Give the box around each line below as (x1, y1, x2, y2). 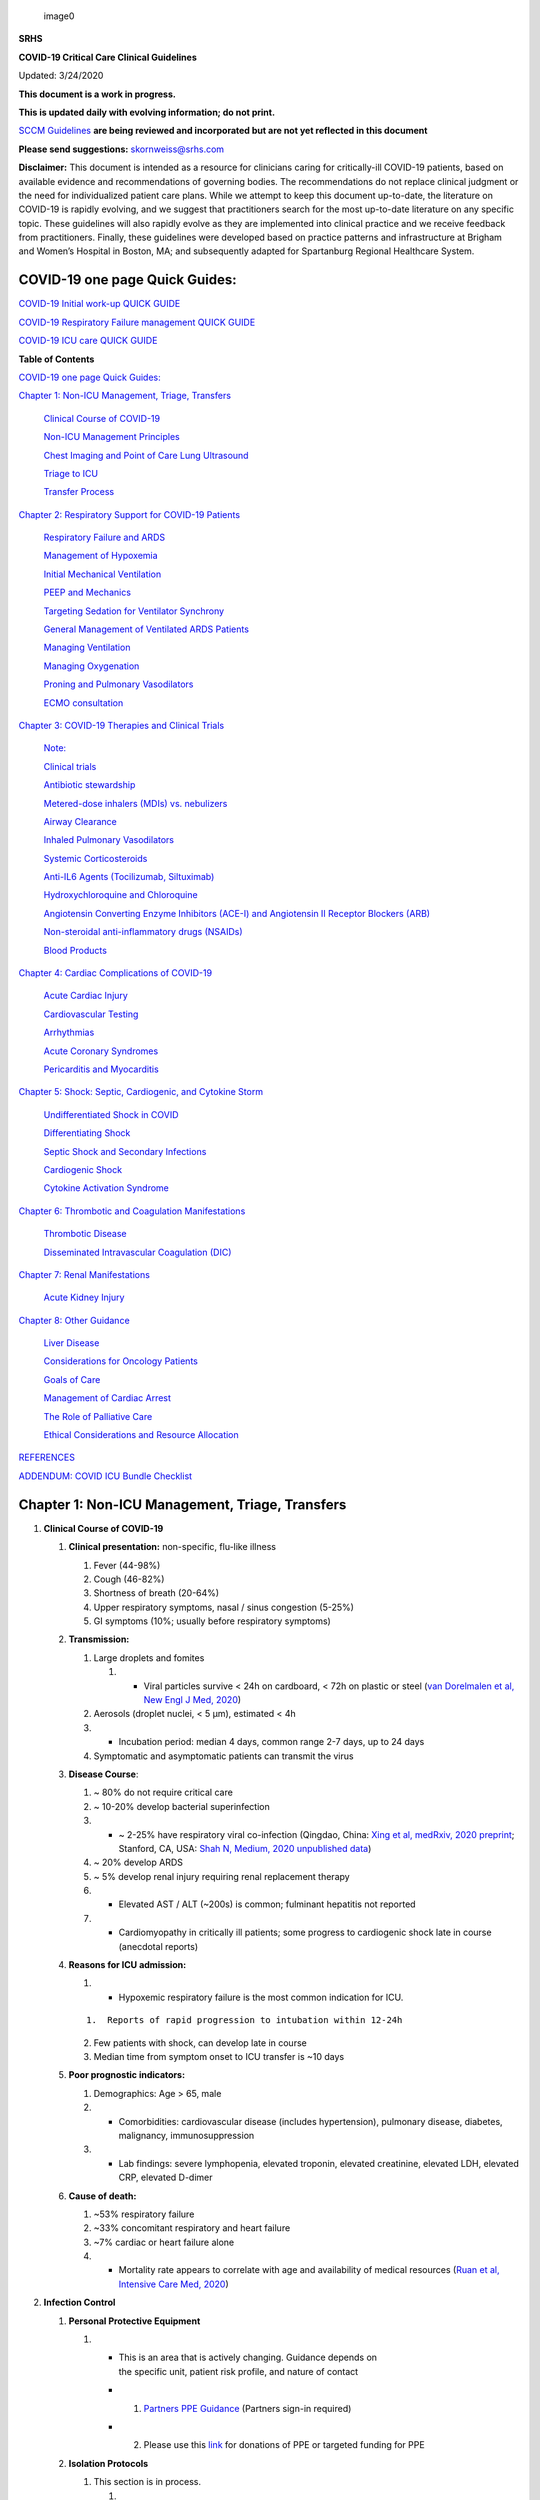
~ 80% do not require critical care (93, 1786, 234, 1799)
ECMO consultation (43, 696, 124, 709)
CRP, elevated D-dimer (118, 2171, 214, 2184)
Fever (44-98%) (93, 1559, 161, 1571)
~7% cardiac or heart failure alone (93, 2236, 235, 2248)
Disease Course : (68, 1768, 139, 1780)
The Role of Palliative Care (43, 1410, 153, 1422)
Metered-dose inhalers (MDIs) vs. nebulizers (43, 797, 228, 809)
